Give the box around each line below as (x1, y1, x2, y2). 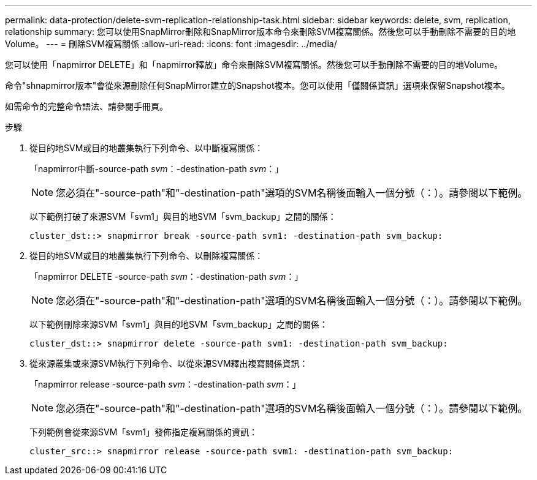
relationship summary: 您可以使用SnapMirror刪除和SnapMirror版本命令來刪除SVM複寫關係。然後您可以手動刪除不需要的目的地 (5, 26, 516, 37)
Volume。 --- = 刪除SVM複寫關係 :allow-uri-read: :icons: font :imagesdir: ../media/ (5, 39, 337, 49)
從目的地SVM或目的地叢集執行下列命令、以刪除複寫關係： (29, 250, 264, 261)
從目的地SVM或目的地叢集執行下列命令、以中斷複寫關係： (29, 143, 264, 153)
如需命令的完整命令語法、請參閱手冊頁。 (5, 101, 168, 111)
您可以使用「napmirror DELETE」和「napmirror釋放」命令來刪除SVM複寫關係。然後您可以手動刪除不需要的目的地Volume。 (5, 59, 503, 70)
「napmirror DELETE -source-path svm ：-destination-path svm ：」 (29, 271, 303, 282)
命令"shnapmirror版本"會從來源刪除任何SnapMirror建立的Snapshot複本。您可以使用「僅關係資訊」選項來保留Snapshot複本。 (5, 80, 510, 91)
